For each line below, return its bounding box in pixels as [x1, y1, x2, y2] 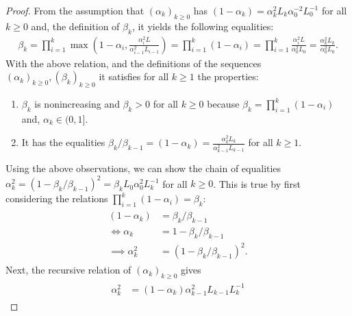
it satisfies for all [99, 69, 169, 84]
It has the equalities [21, 135, 105, 149]
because [207, 97, 240, 111]
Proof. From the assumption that [5, 3, 144, 17]
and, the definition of [31, 19, 120, 33]
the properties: [197, 69, 259, 84]
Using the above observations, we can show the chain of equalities [5, 161, 281, 175]
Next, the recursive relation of [5, 263, 131, 277]
